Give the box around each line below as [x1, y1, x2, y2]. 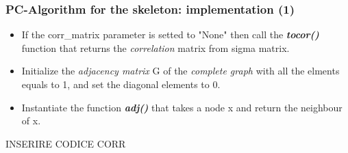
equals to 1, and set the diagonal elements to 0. [21, 77, 221, 91]
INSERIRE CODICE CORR [5, 136, 126, 150]
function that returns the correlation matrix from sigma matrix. [21, 40, 290, 55]
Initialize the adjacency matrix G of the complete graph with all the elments [21, 64, 340, 78]
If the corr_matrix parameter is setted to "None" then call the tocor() [21, 27, 319, 42]
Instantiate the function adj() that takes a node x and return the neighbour [21, 100, 343, 114]
